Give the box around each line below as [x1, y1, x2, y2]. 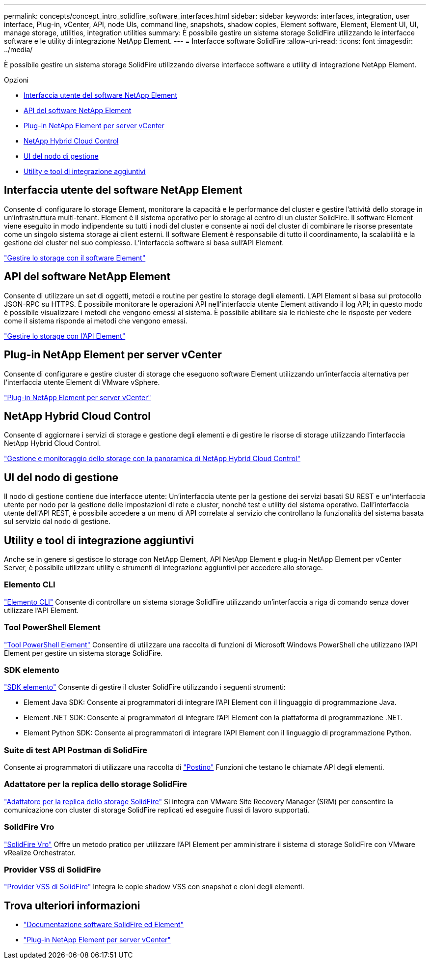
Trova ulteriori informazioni [4, 899, 140, 912]
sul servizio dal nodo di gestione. [4, 517, 110, 526]
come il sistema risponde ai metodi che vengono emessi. [4, 316, 188, 325]
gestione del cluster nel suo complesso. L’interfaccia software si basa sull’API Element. [4, 238, 284, 247]
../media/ [4, 45, 33, 54]
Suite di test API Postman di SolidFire [4, 745, 148, 755]
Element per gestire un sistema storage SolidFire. [4, 648, 163, 657]
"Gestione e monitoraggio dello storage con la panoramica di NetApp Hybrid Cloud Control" [4, 454, 301, 463]
